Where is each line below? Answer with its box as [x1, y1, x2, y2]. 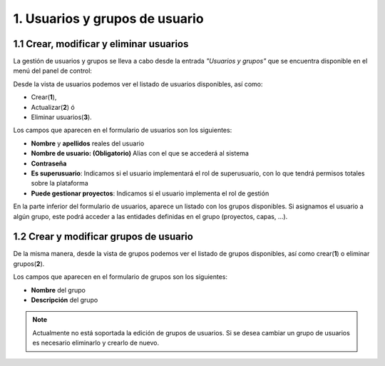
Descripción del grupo [31, 296, 98, 304]
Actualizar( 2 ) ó [31, 103, 75, 111]
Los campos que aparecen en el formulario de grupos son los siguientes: [13, 273, 228, 281]
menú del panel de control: [13, 66, 93, 75]
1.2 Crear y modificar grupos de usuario [13, 230, 194, 243]
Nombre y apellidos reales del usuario [31, 139, 145, 148]
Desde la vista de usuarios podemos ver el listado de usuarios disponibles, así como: [13, 79, 263, 88]
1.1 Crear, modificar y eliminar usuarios [13, 38, 189, 50]
